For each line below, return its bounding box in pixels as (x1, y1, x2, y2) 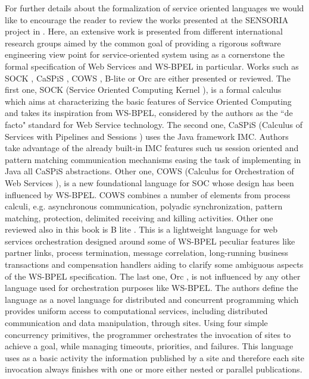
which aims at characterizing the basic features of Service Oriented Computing (5, 95, 292, 107)
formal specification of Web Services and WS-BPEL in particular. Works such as (5, 59, 299, 72)
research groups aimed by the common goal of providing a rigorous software (5, 36, 281, 49)
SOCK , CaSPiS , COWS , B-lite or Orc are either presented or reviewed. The (5, 71, 291, 84)
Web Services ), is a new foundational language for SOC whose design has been (5, 176, 294, 189)
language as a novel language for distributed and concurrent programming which (5, 293, 299, 305)
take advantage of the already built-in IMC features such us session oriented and (5, 142, 299, 154)
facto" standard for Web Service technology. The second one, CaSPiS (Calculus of (5, 118, 303, 130)
